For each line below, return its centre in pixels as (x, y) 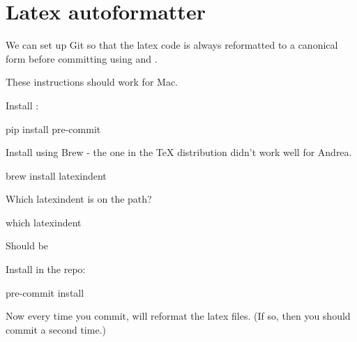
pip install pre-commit (53, 129)
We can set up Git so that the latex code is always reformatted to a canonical (172, 45)
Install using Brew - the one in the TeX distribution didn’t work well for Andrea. (179, 152)
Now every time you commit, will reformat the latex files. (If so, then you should (178, 316)
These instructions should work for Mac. (92, 82)
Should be (27, 246)
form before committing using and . (82, 58)
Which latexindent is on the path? (79, 199)
